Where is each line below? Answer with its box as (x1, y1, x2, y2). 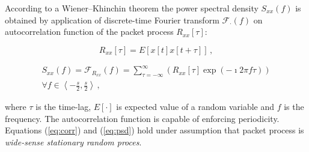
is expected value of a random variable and (116, 100, 275, 113)
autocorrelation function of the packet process (5, 25, 174, 38)
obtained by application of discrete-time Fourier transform (5, 13, 219, 26)
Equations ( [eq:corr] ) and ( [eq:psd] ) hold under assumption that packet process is (5, 124, 304, 136)
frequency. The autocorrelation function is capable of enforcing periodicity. (5, 112, 280, 124)
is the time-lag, (35, 100, 91, 113)
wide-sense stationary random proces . (5, 135, 142, 148)
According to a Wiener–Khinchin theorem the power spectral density (5, 2, 259, 14)
